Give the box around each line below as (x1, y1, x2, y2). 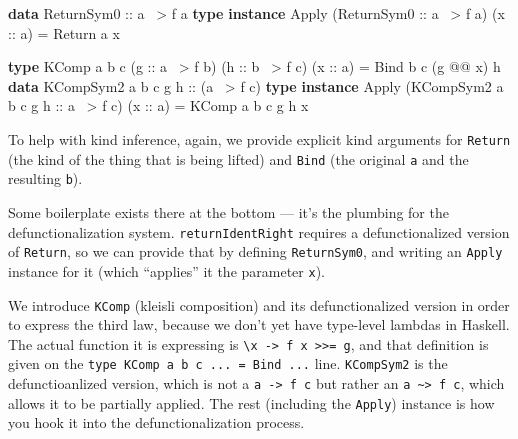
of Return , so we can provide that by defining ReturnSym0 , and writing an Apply (8, 241, 503, 262)
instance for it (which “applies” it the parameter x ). (8, 260, 325, 281)
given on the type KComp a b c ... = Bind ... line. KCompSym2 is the (8, 353, 448, 374)
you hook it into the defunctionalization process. (8, 412, 305, 433)
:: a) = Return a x (8, 22, 120, 43)
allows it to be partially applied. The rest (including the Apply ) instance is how (8, 392, 495, 413)
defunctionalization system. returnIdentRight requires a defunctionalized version (8, 221, 510, 242)
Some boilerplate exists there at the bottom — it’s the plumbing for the (8, 201, 449, 222)
